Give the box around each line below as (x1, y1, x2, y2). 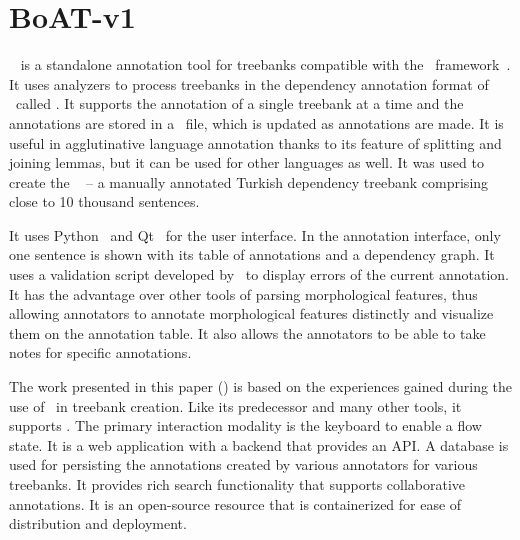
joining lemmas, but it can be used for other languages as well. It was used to (9, 152, 484, 173)
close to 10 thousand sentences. (9, 191, 200, 212)
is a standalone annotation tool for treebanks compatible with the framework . (20, 54, 511, 75)
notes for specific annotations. (9, 342, 192, 363)
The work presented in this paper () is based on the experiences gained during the (9, 376, 513, 397)
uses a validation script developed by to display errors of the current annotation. (9, 264, 509, 285)
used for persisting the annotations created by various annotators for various (9, 454, 478, 475)
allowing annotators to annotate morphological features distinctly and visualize (9, 303, 494, 324)
